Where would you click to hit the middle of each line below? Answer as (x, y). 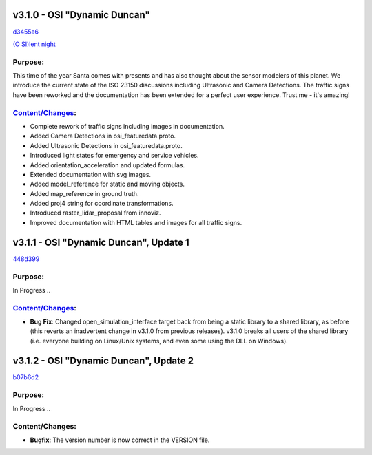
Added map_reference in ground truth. (84, 193)
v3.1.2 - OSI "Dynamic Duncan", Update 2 (103, 360)
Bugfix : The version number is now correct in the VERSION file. (120, 440)
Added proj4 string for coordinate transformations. (102, 204)
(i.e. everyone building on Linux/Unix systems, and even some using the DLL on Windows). (159, 341)
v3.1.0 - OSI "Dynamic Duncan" (82, 15)
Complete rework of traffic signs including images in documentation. (127, 126)
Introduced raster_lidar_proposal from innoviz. (95, 213)
